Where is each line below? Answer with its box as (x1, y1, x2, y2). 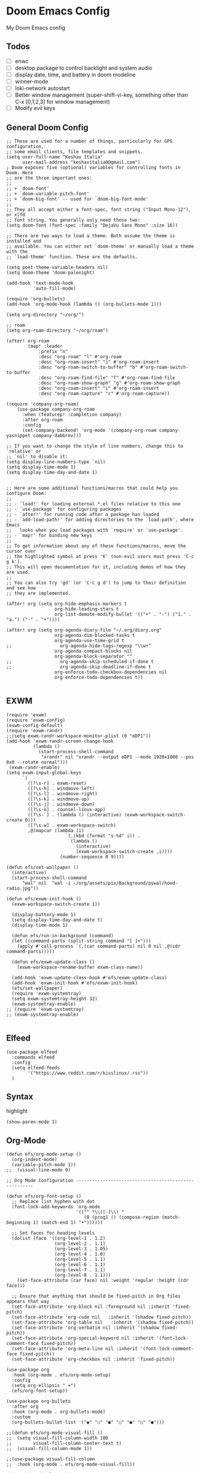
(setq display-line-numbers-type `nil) (6, 459, 106, 465)
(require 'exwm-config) (6, 717, 66, 723)
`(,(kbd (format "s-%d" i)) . (65, 833, 141, 839)
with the (6, 249, 28, 255)
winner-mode (14, 77, 49, 85)
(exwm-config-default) (6, 722, 63, 728)
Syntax (6, 1092, 34, 1102)
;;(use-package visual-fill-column (6, 1456, 95, 1462)
